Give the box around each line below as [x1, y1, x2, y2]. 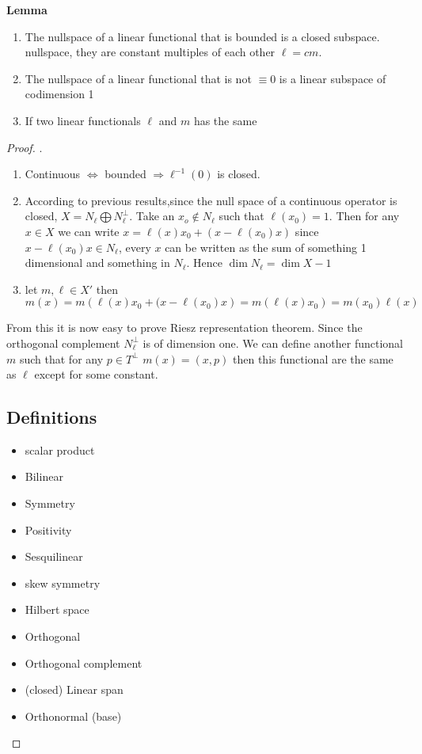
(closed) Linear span [25, 681, 124, 698]
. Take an [129, 208, 175, 224]
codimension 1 [25, 86, 94, 102]
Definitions [6, 405, 97, 429]
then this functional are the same [233, 350, 393, 367]
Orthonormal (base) [25, 707, 122, 724]
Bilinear [25, 468, 63, 485]
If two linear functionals [25, 112, 141, 128]
